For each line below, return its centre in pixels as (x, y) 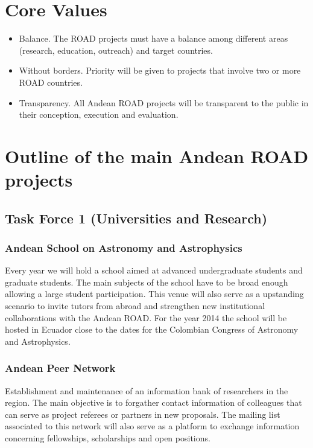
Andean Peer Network (60, 368)
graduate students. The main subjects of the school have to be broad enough (147, 282)
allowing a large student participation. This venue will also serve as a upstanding (154, 294)
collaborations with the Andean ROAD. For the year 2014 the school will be (146, 317)
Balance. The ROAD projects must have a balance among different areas (153, 38)
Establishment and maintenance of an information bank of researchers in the (147, 390)
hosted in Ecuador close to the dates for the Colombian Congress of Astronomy (152, 329)
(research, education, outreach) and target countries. (116, 50)
